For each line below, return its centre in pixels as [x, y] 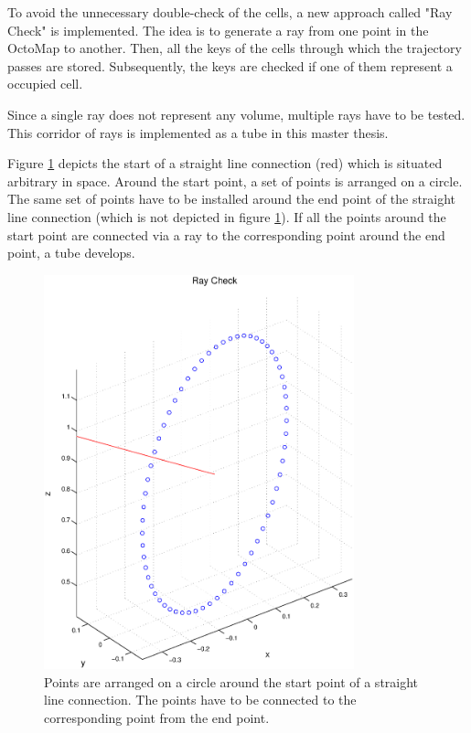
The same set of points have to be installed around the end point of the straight [232, 199]
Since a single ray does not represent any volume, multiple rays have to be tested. [236, 114]
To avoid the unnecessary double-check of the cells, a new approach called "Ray [230, 12]
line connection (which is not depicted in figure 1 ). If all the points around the [227, 216]
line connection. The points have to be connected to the [200, 700]
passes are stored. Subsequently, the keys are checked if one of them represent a [230, 65]
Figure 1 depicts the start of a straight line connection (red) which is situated [225, 163]
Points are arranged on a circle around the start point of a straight [231, 681]
